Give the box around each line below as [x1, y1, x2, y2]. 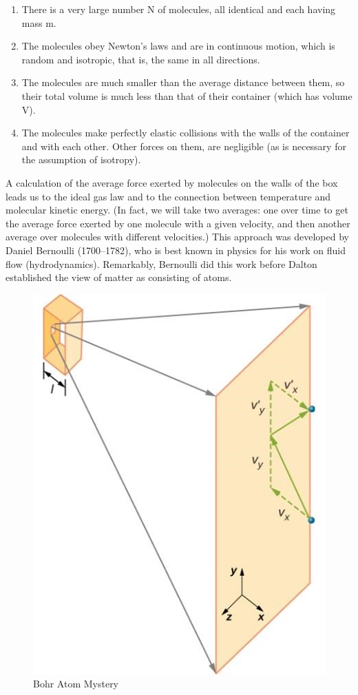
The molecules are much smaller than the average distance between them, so [21, 75, 345, 90]
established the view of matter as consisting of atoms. [6, 270, 232, 284]
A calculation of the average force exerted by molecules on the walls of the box [6, 175, 338, 189]
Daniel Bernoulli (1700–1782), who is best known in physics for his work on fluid [6, 242, 346, 257]
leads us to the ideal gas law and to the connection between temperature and [6, 189, 330, 203]
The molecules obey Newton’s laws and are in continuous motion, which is [21, 39, 335, 53]
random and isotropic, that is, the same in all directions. [21, 52, 260, 66]
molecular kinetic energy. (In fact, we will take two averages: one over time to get [6, 203, 348, 217]
